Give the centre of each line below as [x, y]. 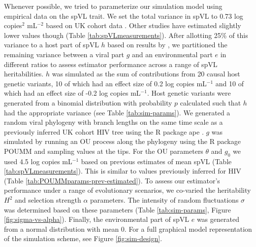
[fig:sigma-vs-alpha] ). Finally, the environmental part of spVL [97, 219]
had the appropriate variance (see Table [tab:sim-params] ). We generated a [117, 112]
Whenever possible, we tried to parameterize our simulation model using [113, 6]
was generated [218, 219]
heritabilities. [24, 74]
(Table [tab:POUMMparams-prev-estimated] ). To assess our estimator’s [112, 180]
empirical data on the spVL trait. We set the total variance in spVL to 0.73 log [124, 16]
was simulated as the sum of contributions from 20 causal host [146, 74]
